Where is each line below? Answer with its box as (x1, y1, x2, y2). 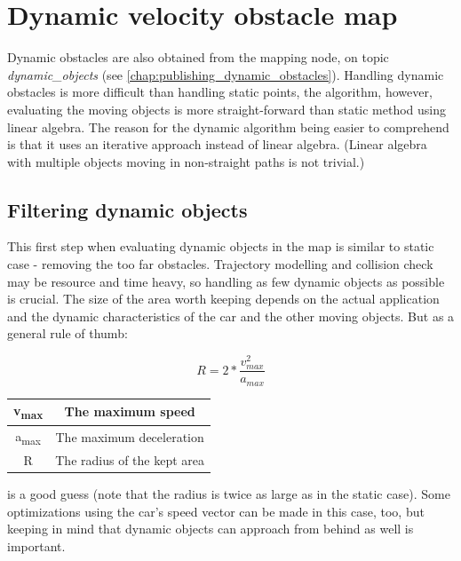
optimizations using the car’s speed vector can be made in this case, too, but (7, 502, 425, 520)
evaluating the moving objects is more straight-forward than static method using (7, 99, 447, 118)
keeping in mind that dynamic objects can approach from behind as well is (7, 519, 414, 538)
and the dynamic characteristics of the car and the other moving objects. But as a (7, 306, 455, 325)
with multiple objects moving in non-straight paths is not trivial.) (7, 152, 365, 170)
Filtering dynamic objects (7, 195, 248, 223)
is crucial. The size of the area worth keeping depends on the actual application (7, 289, 440, 308)
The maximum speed (64, 402, 195, 421)
